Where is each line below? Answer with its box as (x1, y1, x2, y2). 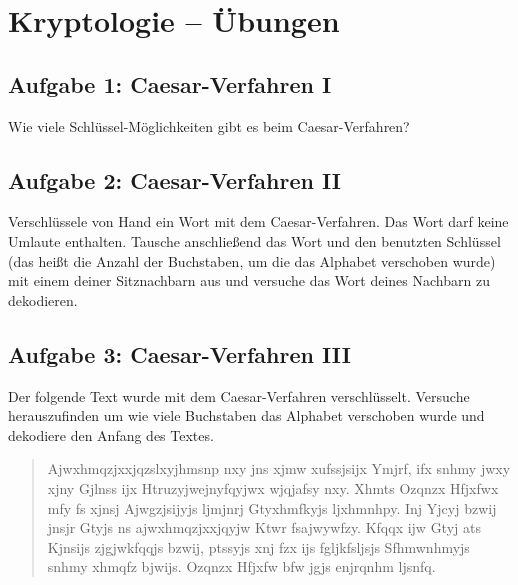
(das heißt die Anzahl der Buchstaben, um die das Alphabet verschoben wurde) (8, 250, 496, 271)
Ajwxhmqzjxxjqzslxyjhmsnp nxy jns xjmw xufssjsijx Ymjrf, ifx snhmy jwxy (47, 458, 511, 479)
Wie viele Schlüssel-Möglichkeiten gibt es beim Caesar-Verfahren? (8, 115, 410, 136)
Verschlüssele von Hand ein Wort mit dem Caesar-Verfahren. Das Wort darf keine (8, 211, 509, 232)
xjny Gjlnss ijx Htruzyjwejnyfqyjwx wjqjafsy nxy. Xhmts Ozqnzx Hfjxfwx (47, 477, 499, 498)
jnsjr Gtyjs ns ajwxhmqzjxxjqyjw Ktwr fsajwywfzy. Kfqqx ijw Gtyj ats (47, 517, 481, 538)
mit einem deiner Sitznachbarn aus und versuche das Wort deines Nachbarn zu (8, 270, 490, 291)
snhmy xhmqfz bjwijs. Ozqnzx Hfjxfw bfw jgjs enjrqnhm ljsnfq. (47, 556, 436, 577)
